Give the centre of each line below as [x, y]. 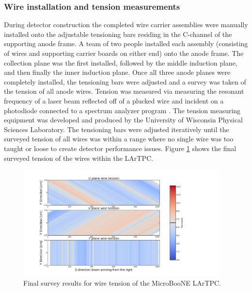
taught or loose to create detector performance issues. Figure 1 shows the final [120, 148]
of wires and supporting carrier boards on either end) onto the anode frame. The [124, 53]
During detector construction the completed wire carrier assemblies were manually [126, 25]
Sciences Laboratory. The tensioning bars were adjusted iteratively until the [117, 129]
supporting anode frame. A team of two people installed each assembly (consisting [126, 43]
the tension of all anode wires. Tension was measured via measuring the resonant [124, 91]
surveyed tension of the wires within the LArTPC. [79, 158]
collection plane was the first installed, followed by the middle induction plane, [121, 62]
